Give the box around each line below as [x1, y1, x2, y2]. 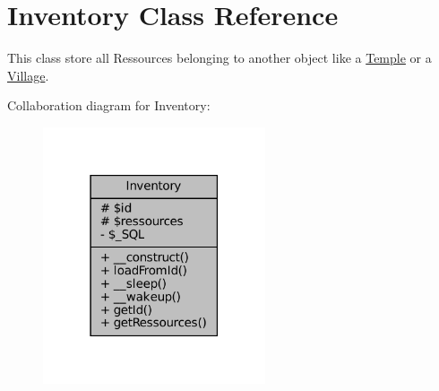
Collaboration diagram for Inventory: [7, 96, 211, 115]
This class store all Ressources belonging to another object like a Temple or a [7, 48, 432, 67]
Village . [7, 65, 49, 84]
